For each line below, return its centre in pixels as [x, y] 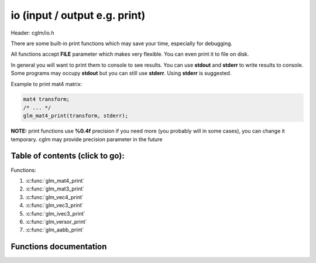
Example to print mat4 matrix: [46, 84]
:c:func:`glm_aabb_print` [55, 230]
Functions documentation [59, 247]
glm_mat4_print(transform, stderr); [76, 116]
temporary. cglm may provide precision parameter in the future [87, 139]
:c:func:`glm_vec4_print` [55, 197]
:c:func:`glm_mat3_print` [55, 189]
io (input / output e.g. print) [78, 15]
